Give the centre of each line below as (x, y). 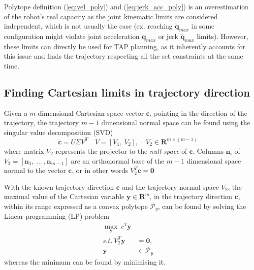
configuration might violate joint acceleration (72, 36)
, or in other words (100, 170)
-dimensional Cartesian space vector (90, 113)
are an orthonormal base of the (118, 160)
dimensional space (214, 160)
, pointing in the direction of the (198, 113)
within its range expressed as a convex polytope (76, 206)
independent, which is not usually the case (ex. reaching (88, 26)
